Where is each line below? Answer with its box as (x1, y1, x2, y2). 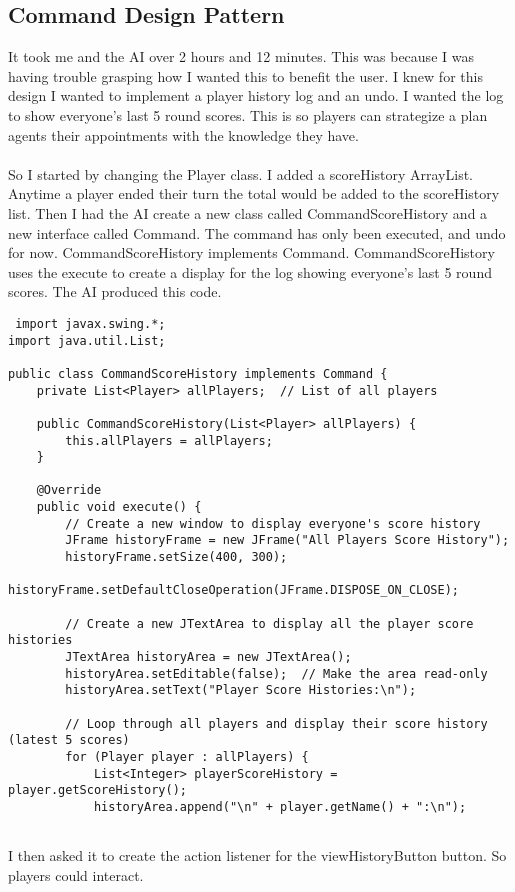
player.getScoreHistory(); (8, 783, 187, 798)
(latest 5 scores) (8, 733, 130, 748)
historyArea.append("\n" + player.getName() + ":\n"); (93, 799, 467, 814)
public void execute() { (36, 500, 202, 515)
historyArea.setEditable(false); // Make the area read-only (65, 666, 488, 681)
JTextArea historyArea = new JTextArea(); (65, 650, 352, 665)
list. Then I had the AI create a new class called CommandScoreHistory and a (8, 202, 488, 223)
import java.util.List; (8, 333, 166, 348)
